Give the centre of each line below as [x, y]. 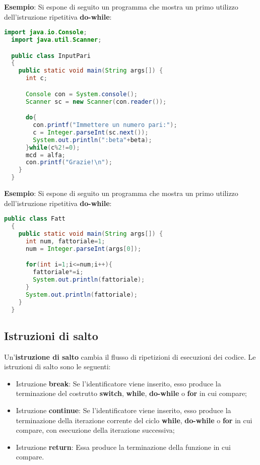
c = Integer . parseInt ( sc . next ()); [91, 132]
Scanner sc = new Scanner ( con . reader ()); [96, 102]
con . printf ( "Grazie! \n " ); [69, 162]
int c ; [36, 78]
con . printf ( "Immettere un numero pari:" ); [105, 125]
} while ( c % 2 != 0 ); [53, 147]
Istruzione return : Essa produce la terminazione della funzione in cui [123, 447]
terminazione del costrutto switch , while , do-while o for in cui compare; [132, 393]
